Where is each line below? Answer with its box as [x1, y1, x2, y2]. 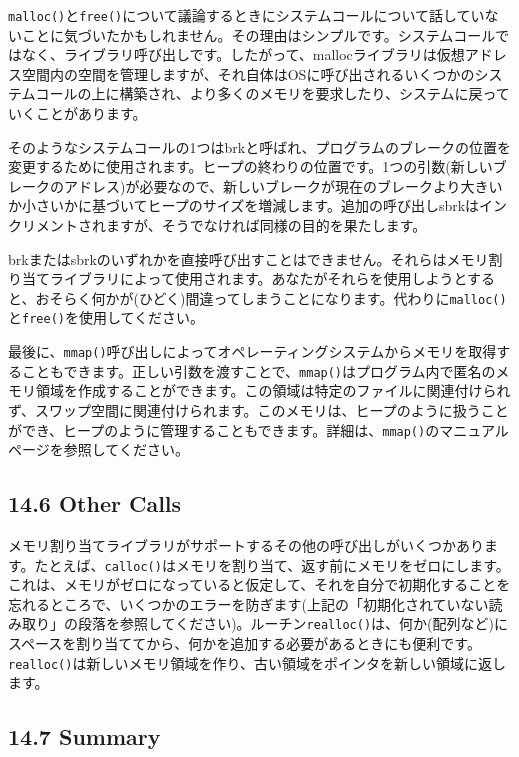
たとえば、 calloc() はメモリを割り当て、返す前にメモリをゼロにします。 [34, 554, 510, 575]
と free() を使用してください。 [8, 307, 205, 328]
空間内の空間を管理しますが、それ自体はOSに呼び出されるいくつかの [21, 63, 475, 84]
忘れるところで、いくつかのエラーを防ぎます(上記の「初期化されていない [8, 593, 489, 614]
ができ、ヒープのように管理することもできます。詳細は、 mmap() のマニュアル [8, 419, 509, 440]
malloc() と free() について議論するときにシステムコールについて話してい [8, 5, 485, 25]
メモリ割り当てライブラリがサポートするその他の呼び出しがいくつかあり [8, 535, 484, 556]
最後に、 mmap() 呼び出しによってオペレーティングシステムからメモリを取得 [8, 341, 497, 362]
